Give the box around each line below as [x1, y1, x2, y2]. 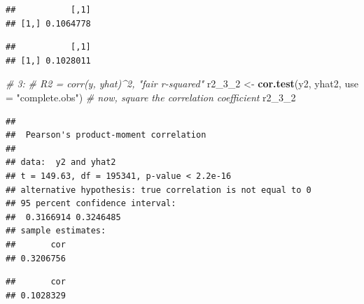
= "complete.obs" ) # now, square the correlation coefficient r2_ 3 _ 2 [6, 89, 296, 104]
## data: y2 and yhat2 [6, 157, 116, 168]
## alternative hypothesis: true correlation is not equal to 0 [6, 184, 311, 195]
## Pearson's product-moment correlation [6, 130, 206, 140]
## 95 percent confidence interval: [6, 198, 176, 209]
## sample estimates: [6, 226, 106, 236]
